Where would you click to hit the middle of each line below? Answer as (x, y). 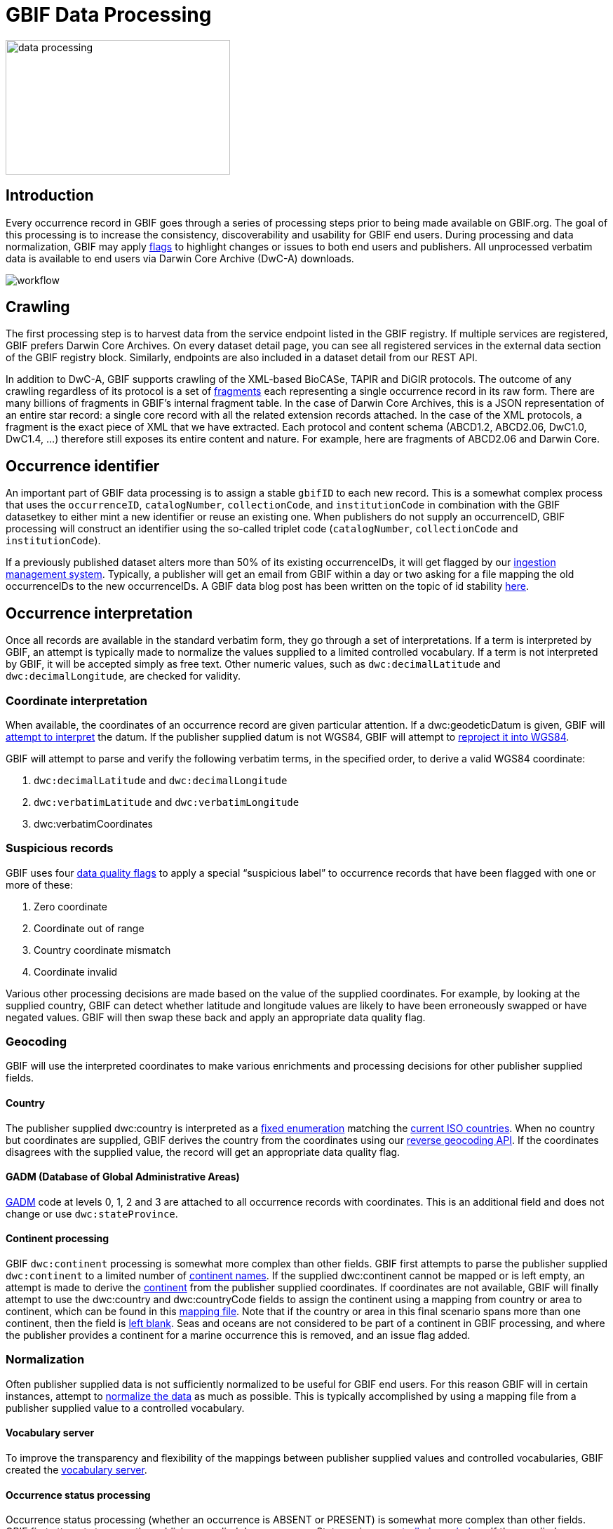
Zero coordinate (70, 906)
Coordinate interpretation (76, 700)
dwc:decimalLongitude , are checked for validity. (123, 676)
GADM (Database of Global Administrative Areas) (123, 1177)
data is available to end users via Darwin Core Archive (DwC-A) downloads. (180, 258)
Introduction (50, 196)
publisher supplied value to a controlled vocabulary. (125, 1408)
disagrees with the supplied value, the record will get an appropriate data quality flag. (203, 1152)
